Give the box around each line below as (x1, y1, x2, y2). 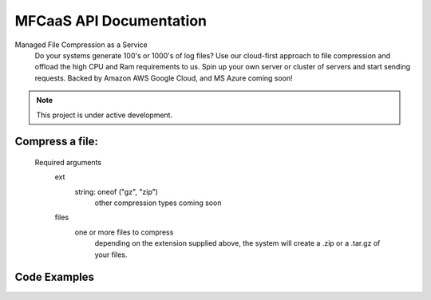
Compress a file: (14, 135, 99, 148)
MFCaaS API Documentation (14, 12, 208, 30)
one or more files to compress (74, 227, 174, 237)
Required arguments (34, 157, 102, 167)
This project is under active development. (36, 110, 173, 120)
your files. (94, 250, 128, 259)
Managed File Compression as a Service (14, 40, 148, 49)
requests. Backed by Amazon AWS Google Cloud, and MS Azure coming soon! (34, 73, 293, 83)
